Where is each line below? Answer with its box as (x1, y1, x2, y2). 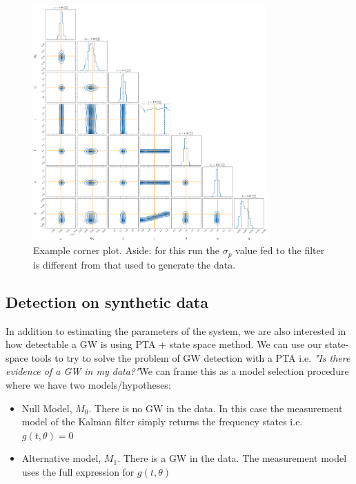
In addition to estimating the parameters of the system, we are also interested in (6, 323, 346, 338)
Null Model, (21, 400, 72, 415)
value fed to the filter (235, 243, 325, 258)
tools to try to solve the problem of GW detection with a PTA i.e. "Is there (31, 350, 350, 365)
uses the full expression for (21, 465, 135, 479)
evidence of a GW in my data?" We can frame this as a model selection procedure (6, 364, 349, 378)
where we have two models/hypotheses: (6, 378, 171, 392)
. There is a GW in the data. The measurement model (117, 451, 347, 465)
